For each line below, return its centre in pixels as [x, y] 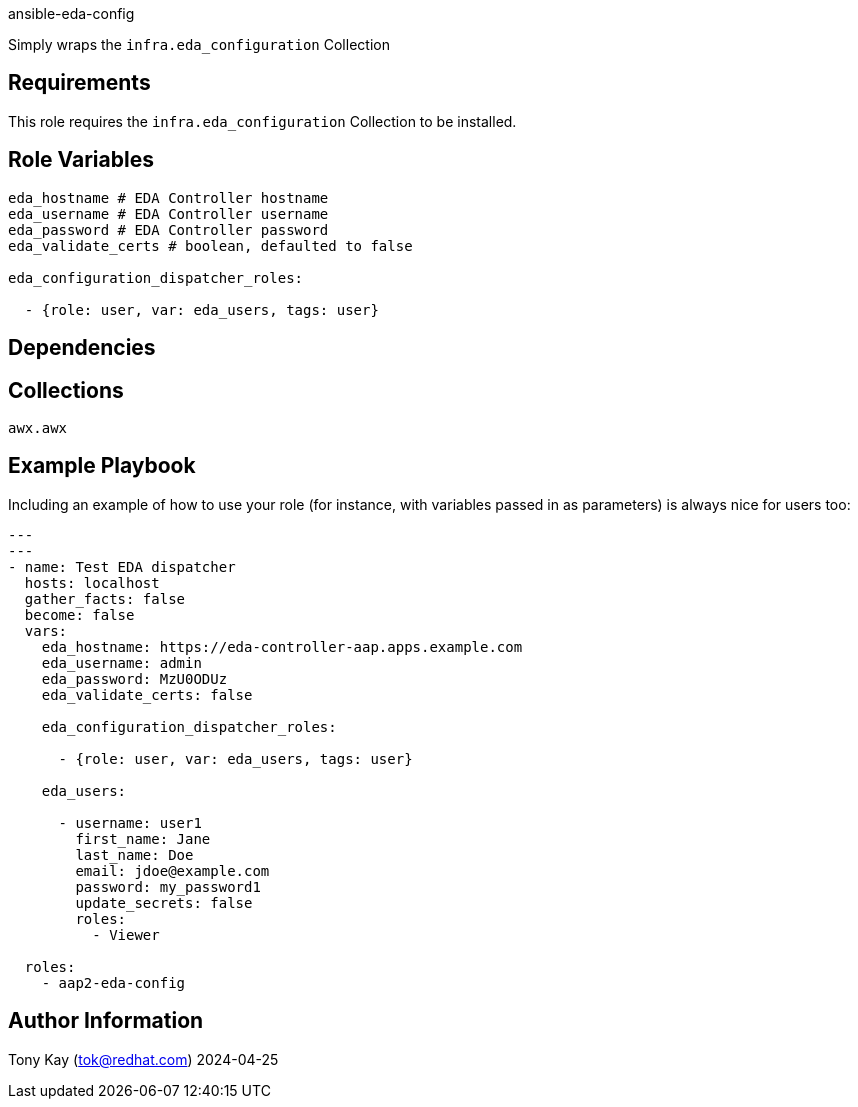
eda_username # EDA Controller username [168, 213]
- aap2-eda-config [113, 982]
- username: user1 [130, 822]
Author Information [106, 1021]
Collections [66, 390]
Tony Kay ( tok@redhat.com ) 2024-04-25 [143, 1059]
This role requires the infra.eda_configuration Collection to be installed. [262, 121]
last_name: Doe [134, 854]
